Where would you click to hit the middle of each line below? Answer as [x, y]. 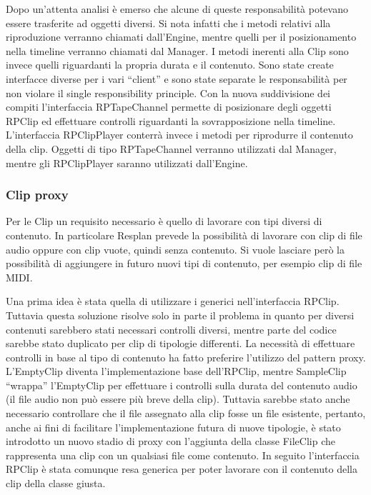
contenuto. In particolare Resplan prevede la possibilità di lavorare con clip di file [184, 235]
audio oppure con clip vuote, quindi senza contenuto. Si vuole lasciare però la [175, 249]
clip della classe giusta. [56, 483]
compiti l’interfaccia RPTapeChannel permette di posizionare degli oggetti [169, 107]
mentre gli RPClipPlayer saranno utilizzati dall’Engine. [127, 162]
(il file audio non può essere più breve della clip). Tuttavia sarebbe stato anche [178, 399]
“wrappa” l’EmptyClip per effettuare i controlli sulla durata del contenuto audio [182, 385]
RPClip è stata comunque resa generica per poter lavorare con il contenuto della [182, 469]
